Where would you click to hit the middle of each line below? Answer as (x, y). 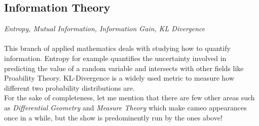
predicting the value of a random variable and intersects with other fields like (124, 68)
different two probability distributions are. (69, 87)
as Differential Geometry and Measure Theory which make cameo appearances (125, 107)
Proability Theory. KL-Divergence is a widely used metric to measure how (119, 78)
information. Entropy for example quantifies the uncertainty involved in (115, 58)
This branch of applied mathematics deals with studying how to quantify (117, 48)
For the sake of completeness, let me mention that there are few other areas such (129, 98)
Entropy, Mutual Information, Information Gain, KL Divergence (105, 28)
